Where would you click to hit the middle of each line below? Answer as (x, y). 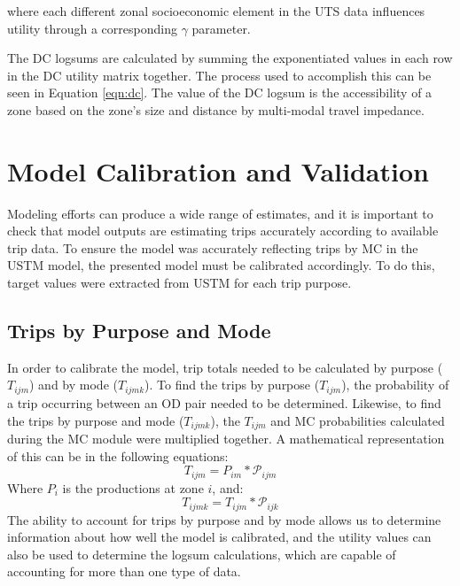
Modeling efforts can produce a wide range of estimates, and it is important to (220, 213)
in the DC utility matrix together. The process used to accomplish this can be (219, 75)
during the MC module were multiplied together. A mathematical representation (226, 438)
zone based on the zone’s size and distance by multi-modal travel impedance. (216, 109)
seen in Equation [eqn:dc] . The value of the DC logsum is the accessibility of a (220, 93)
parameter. (221, 28)
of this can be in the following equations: (118, 455)
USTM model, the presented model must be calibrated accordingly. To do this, (221, 265)
